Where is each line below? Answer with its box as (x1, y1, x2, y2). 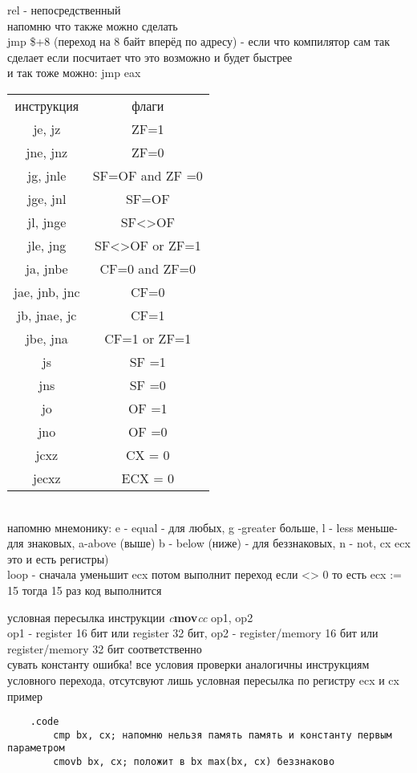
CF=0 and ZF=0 (99, 258, 196, 278)
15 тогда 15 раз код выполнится (7, 581, 162, 598)
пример (7, 687, 43, 704)
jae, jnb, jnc (14, 282, 80, 301)
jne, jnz (26, 142, 68, 161)
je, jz (33, 119, 61, 138)
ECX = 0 (121, 468, 175, 487)
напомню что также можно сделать (7, 17, 178, 34)
